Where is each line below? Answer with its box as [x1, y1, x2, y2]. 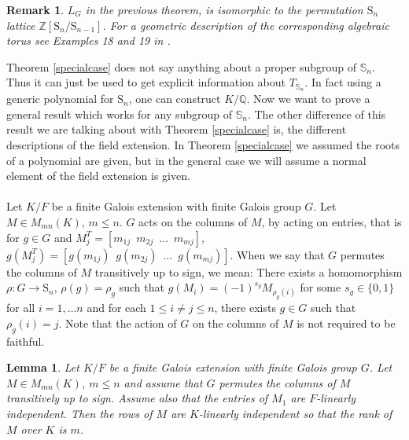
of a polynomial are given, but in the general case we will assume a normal [6, 152, 367, 168]
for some [300, 279, 341, 295]
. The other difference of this [247, 105, 386, 122]
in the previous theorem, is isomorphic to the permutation [85, 2, 363, 17]
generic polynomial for [6, 90, 114, 107]
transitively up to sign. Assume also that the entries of [6, 390, 268, 406]
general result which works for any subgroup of [6, 105, 233, 122]
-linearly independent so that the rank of [198, 405, 392, 422]
